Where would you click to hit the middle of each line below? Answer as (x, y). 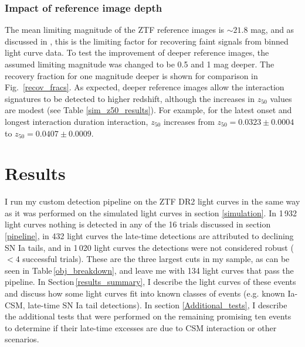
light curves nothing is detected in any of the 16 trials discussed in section (138, 224)
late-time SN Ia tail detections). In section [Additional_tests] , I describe (157, 305)
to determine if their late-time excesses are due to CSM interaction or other (141, 327)
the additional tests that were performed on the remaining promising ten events (148, 316)
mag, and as (272, 30)
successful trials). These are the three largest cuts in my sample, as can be (156, 259)
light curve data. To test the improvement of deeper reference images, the (137, 52)
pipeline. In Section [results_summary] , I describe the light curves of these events (150, 282)
